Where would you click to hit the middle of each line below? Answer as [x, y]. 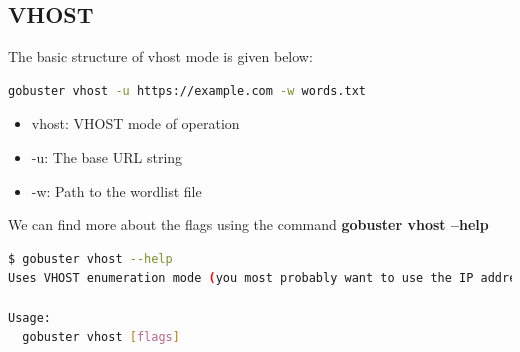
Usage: [29, 317]
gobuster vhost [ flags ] [101, 337]
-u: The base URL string [107, 156]
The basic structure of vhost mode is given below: [160, 56]
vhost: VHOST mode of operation [135, 123]
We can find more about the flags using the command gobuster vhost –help [248, 224]
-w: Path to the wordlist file [116, 190]
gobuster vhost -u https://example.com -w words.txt [187, 90]
